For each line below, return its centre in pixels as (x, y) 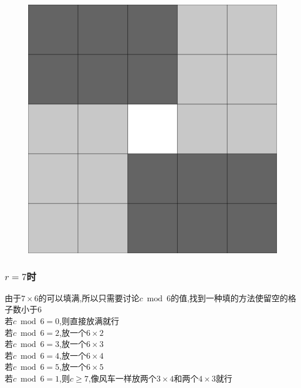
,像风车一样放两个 (122, 378)
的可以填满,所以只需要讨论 (89, 297)
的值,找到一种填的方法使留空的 (229, 297)
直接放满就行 (95, 321)
